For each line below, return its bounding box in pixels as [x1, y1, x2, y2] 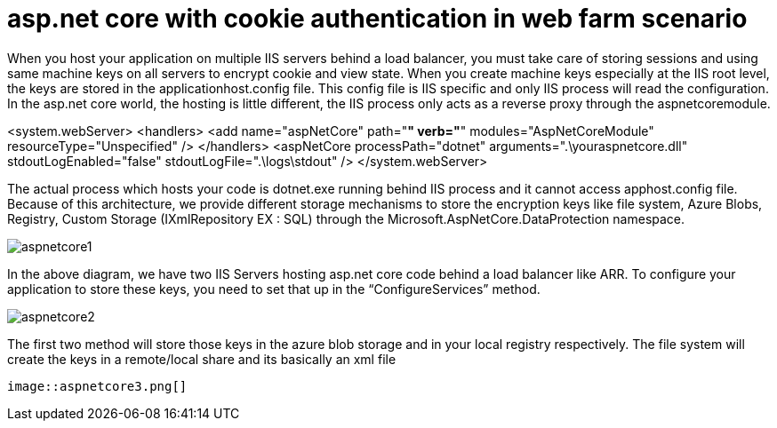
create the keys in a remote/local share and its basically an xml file [7, 351, 397, 367]
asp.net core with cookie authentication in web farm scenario [7, 4, 748, 34]
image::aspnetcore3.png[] [7, 378, 188, 393]
